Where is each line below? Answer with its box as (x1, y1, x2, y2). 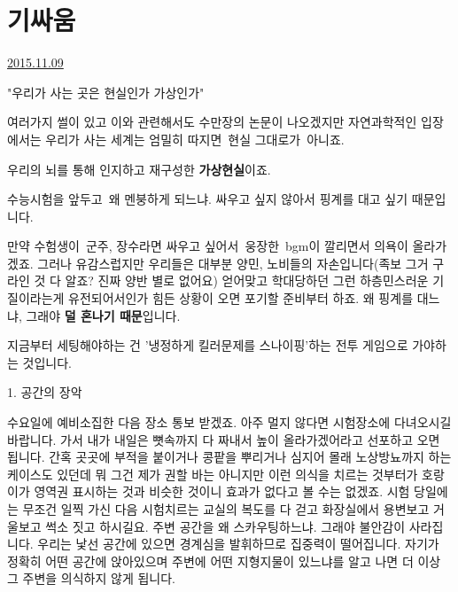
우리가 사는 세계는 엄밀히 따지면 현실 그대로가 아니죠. (45, 129, 345, 148)
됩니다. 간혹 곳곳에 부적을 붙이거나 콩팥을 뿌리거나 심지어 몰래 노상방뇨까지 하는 (7, 448, 452, 466)
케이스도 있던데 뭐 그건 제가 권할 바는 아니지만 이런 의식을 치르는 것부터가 (7, 464, 418, 483)
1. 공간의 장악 (7, 383, 82, 401)
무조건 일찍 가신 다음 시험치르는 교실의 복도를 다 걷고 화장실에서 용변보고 (22, 500, 430, 518)
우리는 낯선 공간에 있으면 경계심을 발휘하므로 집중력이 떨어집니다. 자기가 (37, 534, 439, 553)
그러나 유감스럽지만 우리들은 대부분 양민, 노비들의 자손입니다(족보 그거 (37, 253, 429, 272)
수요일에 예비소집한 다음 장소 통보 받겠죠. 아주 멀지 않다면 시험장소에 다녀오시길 (7, 413, 452, 432)
